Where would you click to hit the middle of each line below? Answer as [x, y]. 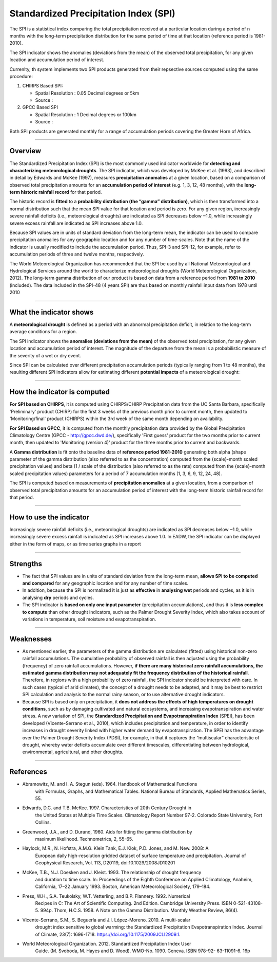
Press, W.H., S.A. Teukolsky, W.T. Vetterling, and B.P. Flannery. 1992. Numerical [106, 896]
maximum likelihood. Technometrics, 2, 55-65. [84, 839]
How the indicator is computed [60, 392]
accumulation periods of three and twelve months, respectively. [77, 254]
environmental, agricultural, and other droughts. [73, 752]
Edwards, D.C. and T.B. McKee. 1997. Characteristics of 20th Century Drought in [107, 808]
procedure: [21, 76]
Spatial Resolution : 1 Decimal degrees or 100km [86, 114]
